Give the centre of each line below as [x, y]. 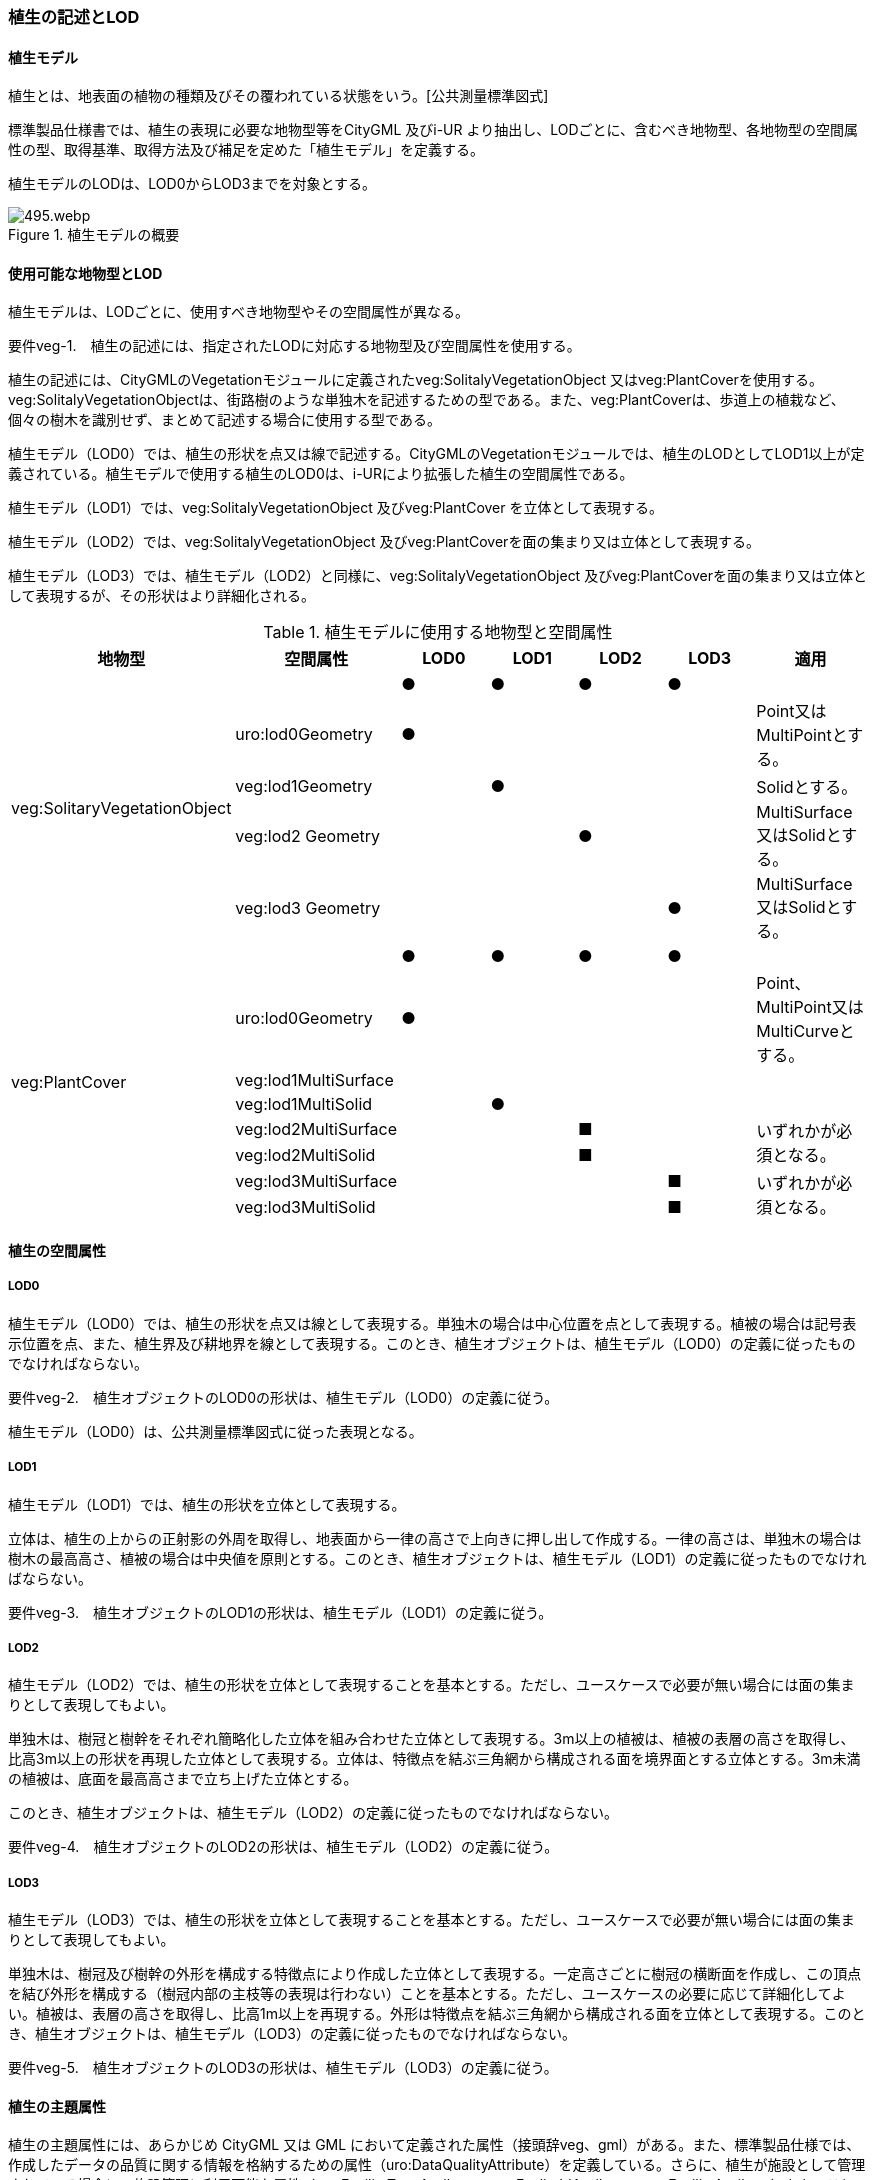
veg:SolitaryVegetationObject [121, 808]
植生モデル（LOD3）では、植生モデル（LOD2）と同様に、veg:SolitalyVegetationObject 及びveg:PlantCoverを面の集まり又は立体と [437, 576]
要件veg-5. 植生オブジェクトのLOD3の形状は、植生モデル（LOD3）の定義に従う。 [283, 2068]
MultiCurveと [805, 1031]
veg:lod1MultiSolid [304, 1104]
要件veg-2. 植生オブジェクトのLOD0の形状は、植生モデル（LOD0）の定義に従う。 [283, 1397]
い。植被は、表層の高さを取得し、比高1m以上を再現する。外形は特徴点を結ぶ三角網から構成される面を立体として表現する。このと [437, 2014]
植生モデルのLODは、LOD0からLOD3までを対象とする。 [192, 184]
